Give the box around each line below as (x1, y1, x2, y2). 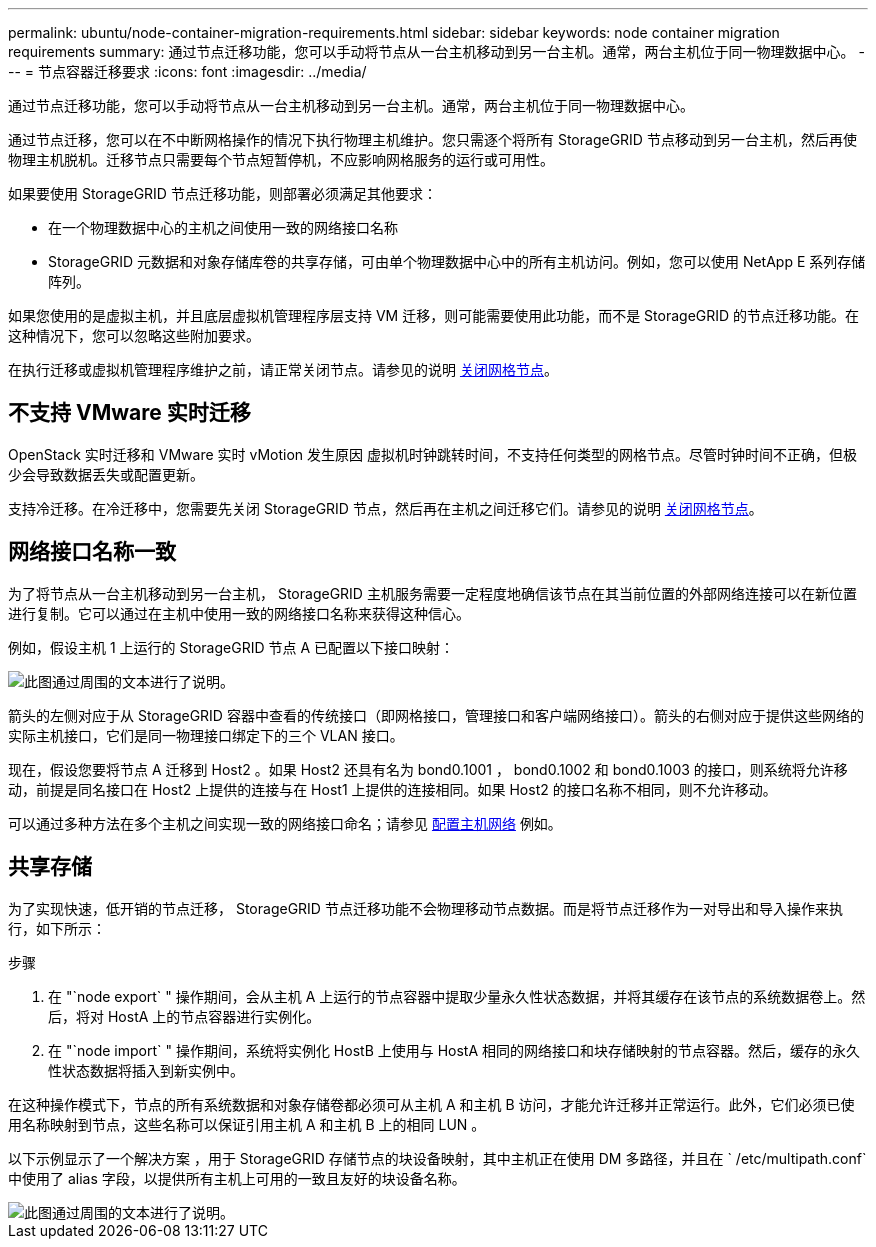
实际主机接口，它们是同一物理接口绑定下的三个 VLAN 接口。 (8, 726, 404, 744)
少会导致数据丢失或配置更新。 (8, 465, 204, 483)
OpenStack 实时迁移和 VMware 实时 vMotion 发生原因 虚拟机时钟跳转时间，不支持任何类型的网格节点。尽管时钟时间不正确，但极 (8, 445, 857, 463)
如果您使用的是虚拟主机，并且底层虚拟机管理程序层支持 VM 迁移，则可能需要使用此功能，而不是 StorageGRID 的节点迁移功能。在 (8, 307, 860, 324)
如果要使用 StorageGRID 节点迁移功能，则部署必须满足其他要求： (8, 185, 437, 202)
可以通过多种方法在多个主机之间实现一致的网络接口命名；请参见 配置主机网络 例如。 (8, 814, 562, 832)
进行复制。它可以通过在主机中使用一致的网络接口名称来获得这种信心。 (8, 604, 470, 622)
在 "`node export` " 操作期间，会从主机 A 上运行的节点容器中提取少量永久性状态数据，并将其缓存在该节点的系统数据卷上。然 (48, 987, 866, 1005)
